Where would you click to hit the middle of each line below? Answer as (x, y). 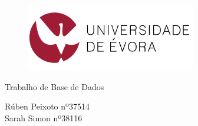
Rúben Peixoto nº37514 (47, 106)
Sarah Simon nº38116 (44, 117)
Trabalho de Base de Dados (55, 86)
